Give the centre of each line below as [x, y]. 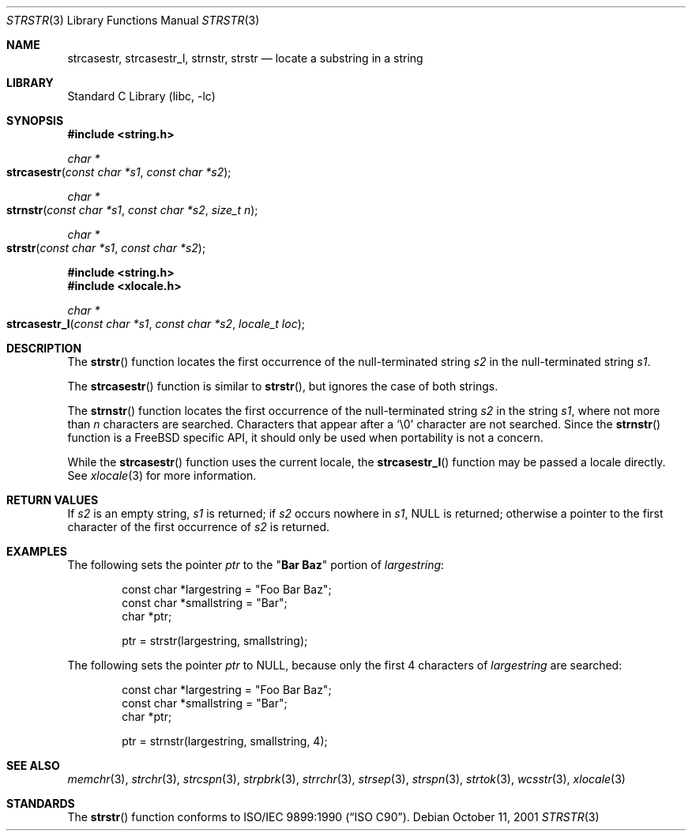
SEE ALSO [33, 765]
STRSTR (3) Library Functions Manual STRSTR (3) [133, 20]
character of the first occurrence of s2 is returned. [199, 527]
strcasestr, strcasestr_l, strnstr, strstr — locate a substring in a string [245, 58]
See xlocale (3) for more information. [162, 475]
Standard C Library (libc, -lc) [141, 96]
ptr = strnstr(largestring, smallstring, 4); [225, 741]
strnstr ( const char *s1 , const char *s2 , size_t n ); [132, 210]
